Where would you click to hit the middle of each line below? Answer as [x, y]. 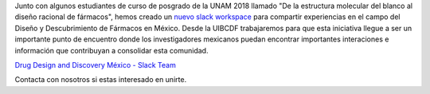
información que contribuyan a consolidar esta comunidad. [111, 50]
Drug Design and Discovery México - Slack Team [96, 65]
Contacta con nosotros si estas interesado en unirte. [101, 80]
